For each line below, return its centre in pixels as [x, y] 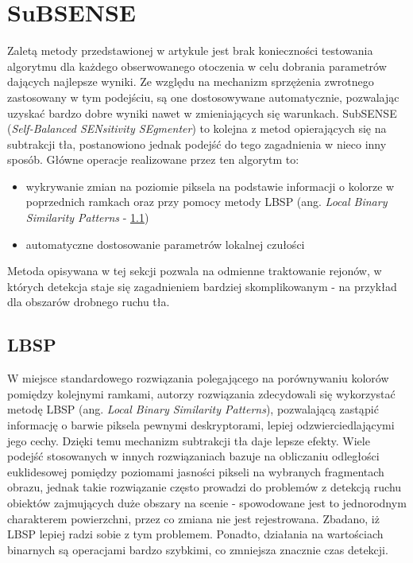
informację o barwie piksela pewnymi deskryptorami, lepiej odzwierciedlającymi [201, 425]
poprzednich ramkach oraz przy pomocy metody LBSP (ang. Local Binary [206, 202]
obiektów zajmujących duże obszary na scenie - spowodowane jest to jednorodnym [207, 502]
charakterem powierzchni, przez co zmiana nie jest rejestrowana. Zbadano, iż [193, 518]
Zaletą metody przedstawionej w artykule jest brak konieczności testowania [190, 50]
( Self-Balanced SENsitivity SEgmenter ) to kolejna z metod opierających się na [197, 128]
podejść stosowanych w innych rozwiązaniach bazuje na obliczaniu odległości [193, 456]
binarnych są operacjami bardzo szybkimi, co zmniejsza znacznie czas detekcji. [198, 549]
